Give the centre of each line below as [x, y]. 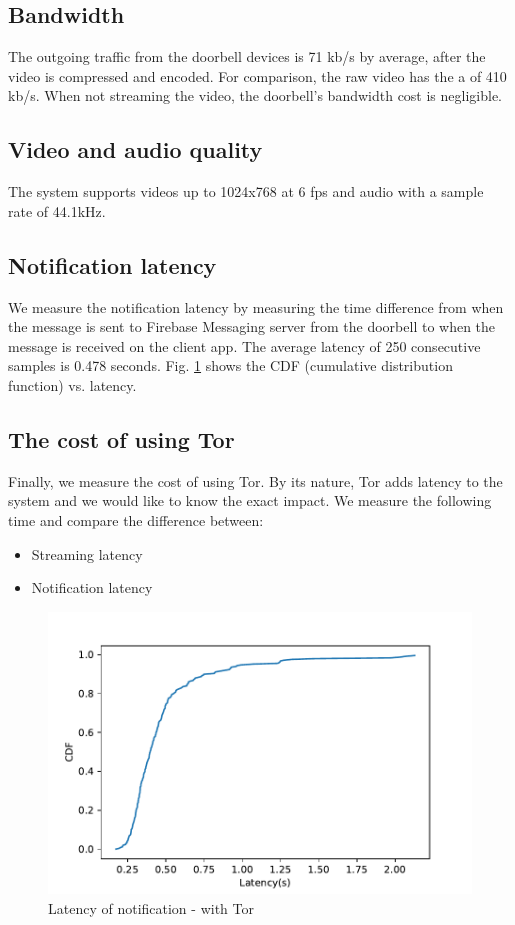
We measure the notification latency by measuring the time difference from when [256, 306]
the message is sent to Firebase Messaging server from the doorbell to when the [252, 326]
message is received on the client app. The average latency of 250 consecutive [244, 345]
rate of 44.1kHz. [57, 210]
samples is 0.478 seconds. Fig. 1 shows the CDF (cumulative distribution [230, 365]
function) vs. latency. [72, 384]
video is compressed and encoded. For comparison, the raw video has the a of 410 [257, 75]
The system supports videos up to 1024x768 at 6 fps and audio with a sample [246, 191]
